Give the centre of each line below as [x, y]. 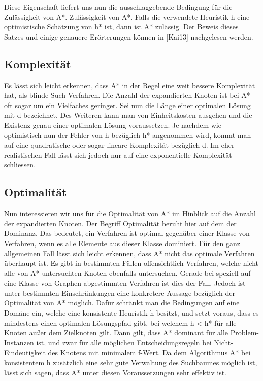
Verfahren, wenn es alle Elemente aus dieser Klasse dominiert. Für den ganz [122, 243]
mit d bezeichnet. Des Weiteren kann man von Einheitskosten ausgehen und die [128, 115]
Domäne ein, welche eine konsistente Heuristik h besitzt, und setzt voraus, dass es [131, 313]
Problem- [244, 333]
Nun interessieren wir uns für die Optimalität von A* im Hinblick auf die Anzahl [130, 213]
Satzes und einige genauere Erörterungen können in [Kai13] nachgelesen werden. [129, 36]
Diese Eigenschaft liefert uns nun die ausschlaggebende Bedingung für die [118, 7]
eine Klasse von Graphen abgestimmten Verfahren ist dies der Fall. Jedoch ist [125, 283]
